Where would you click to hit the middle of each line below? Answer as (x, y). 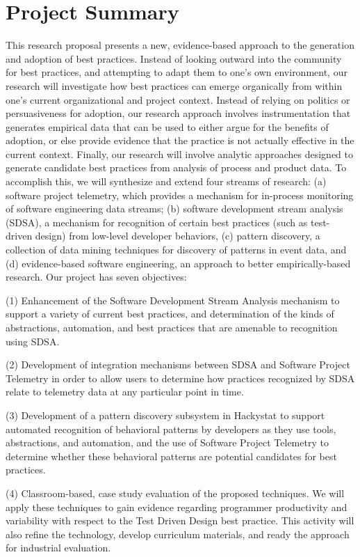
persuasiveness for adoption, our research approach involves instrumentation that (178, 113)
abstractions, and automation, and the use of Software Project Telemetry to (167, 442)
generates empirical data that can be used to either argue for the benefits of (167, 126)
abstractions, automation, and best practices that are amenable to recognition (172, 327)
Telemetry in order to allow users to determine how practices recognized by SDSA (180, 378)
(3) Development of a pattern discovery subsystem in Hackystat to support (165, 415)
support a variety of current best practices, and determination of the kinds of (170, 314)
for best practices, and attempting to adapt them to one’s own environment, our (177, 72)
